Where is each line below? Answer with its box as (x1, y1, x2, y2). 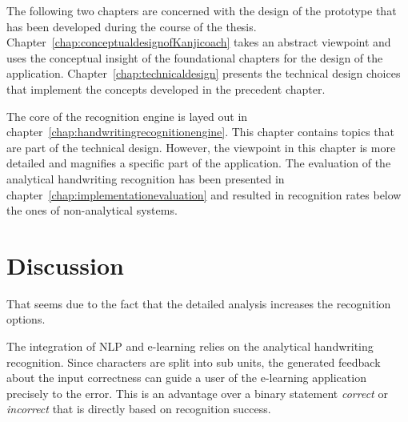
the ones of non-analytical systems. (6, 202, 178, 219)
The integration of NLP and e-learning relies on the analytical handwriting (6, 338, 374, 355)
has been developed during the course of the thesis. (6, 18, 257, 34)
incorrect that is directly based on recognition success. (6, 400, 271, 417)
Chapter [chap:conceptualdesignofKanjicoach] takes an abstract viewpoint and (6, 34, 391, 50)
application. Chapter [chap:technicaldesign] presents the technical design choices (6, 65, 401, 82)
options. (6, 311, 46, 328)
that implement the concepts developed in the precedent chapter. (6, 80, 326, 97)
